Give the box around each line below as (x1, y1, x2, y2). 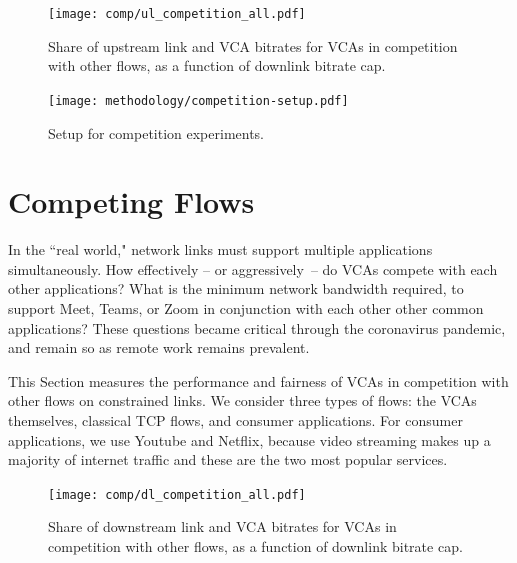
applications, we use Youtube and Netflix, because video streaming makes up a (8, 429, 491, 450)
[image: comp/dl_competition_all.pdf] (48, 487, 306, 502)
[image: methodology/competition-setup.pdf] (48, 93, 349, 108)
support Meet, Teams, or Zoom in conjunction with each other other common (8, 298, 484, 318)
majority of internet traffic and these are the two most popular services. (8, 449, 448, 470)
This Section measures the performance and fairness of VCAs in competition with (8, 370, 509, 391)
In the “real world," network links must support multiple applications (8, 239, 433, 260)
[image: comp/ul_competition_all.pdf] (48, 7, 306, 21)
